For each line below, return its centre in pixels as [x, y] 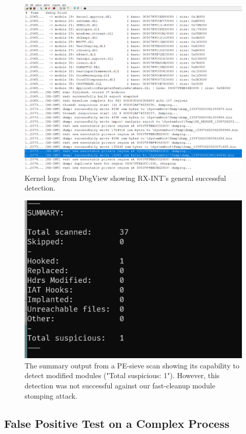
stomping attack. [51, 395]
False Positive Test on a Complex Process [117, 423]
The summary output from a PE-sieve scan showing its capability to [132, 365]
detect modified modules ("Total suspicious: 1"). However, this [122, 375]
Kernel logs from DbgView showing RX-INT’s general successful [125, 178]
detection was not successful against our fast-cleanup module [120, 386]
